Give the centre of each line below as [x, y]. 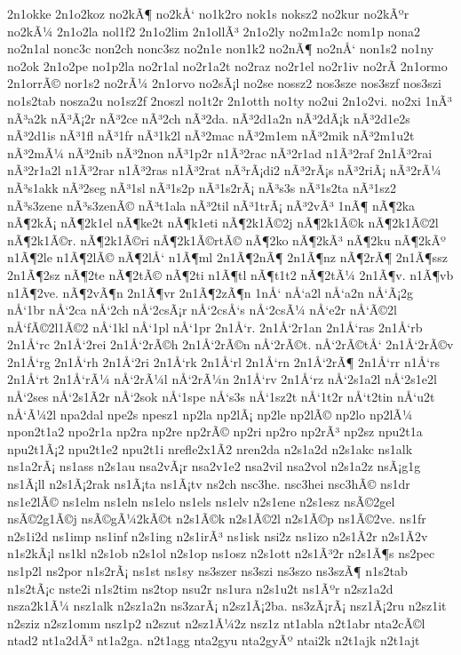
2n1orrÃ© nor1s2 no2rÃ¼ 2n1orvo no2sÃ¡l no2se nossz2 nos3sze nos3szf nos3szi [224, 83]
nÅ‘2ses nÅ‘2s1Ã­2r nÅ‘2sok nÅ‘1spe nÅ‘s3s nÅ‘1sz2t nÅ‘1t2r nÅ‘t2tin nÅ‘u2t [221, 397]
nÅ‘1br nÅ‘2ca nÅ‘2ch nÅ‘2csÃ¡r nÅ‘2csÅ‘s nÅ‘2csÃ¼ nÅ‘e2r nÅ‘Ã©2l [202, 310]
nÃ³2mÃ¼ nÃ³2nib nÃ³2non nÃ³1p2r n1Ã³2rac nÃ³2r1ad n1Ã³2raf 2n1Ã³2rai [220, 152]
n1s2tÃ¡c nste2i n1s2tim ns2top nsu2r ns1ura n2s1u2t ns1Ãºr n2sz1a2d [200, 588]
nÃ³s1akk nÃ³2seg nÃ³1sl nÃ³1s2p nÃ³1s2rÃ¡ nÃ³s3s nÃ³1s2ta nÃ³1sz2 [202, 187]
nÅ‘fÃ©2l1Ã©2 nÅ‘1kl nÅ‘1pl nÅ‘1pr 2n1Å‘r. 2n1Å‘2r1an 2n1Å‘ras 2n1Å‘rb [215, 327]
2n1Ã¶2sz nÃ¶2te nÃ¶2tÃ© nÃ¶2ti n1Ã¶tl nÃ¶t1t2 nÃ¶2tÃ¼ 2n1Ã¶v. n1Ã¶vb [230, 274]
